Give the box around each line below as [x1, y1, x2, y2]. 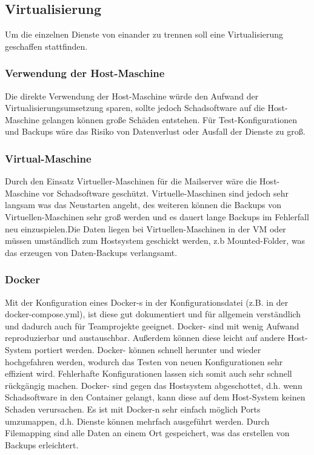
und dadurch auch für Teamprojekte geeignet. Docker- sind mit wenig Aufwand [5, 319, 299, 332]
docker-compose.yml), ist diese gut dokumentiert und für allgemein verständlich [5, 308, 301, 320]
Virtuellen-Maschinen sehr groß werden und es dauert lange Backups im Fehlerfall [5, 210, 309, 223]
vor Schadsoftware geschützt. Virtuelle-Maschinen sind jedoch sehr [42, 186, 289, 199]
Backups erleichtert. [5, 438, 79, 451]
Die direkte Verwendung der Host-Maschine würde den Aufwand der [5, 89, 259, 102]
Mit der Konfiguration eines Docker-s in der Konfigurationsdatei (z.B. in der [5, 295, 289, 308]
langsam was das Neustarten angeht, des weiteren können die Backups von [5, 198, 282, 211]
